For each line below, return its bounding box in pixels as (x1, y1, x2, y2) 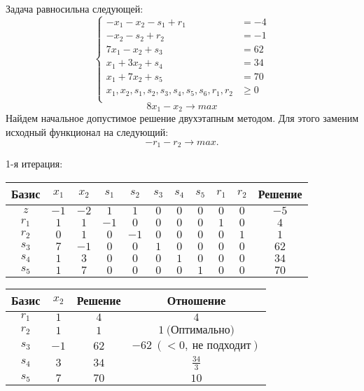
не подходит (192, 339, 251, 351)
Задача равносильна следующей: (6, 1, 143, 15)
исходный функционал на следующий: (6, 125, 169, 139)
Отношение (167, 291, 226, 308)
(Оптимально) (166, 324, 234, 336)
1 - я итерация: (6, 156, 63, 171)
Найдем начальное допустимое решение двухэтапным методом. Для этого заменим (6, 111, 359, 125)
